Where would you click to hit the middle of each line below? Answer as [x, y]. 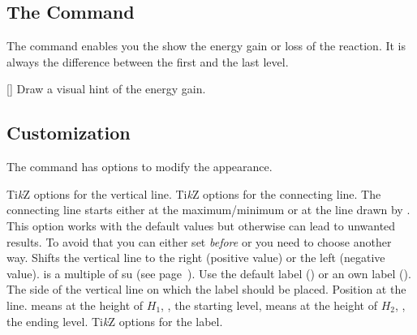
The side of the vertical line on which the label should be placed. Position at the [206, 289]
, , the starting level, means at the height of [269, 305]
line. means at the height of [75, 305]
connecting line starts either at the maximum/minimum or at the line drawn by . [208, 210]
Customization [69, 133]
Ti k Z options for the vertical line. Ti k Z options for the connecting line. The [194, 193]
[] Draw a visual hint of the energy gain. [106, 89]
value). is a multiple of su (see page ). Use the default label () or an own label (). [209, 273]
